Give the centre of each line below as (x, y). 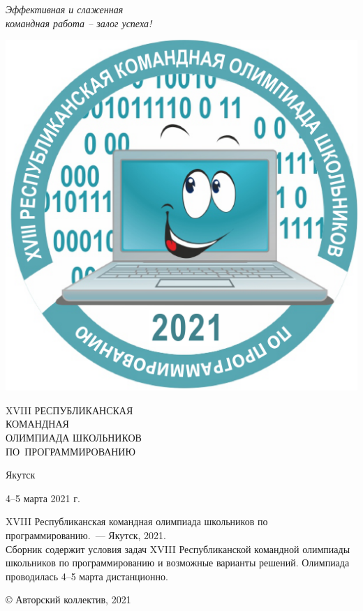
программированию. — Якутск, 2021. (86, 535)
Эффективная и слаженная (65, 9)
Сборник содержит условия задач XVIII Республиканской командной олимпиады (178, 549)
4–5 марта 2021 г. (43, 498)
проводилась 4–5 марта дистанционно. (87, 576)
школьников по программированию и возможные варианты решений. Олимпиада (178, 563)
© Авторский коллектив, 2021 (68, 599)
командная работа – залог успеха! (79, 23)
